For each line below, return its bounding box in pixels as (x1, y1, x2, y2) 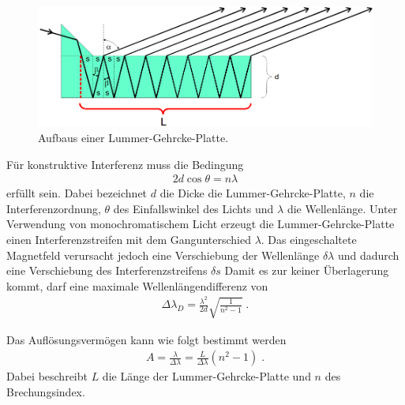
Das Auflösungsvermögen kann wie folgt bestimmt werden (6, 331, 287, 347)
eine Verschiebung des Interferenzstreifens (6, 262, 208, 279)
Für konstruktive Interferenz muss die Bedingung (6, 156, 244, 172)
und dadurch (337, 246, 399, 263)
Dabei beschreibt (6, 368, 88, 384)
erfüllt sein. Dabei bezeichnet (6, 185, 148, 201)
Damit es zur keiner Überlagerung (224, 262, 389, 279)
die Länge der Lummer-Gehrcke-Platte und (102, 368, 311, 384)
